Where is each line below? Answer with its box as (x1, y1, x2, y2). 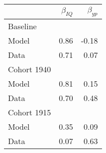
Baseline (8, 20, 37, 32)
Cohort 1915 (8, 106, 51, 118)
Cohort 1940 (8, 63, 51, 75)
